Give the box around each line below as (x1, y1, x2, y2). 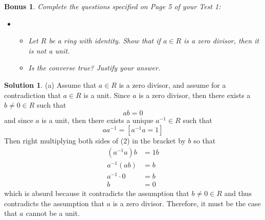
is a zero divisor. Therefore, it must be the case (113, 198, 261, 208)
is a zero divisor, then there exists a (139, 89, 251, 100)
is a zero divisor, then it (184, 35, 259, 46)
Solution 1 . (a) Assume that (4, 79, 97, 90)
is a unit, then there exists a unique (41, 114, 153, 125)
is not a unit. (28, 45, 70, 56)
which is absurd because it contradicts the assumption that (4, 188, 189, 199)
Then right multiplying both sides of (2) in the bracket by (4, 135, 186, 146)
